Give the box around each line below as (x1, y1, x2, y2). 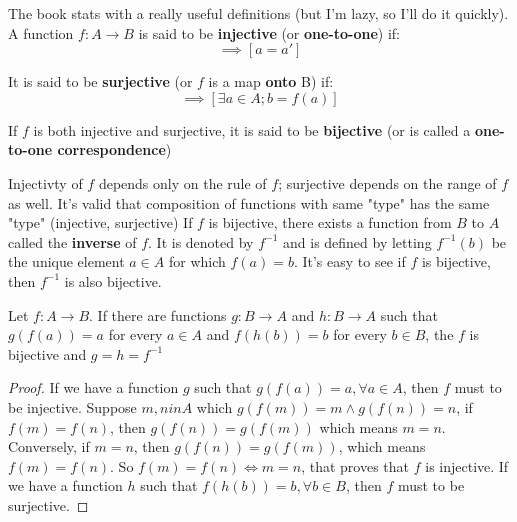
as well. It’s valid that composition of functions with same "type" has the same (8, 192, 490, 213)
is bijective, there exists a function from (208, 212, 452, 233)
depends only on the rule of (98, 172, 267, 193)
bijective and (8, 343, 87, 364)
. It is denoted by (148, 231, 254, 252)
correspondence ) (57, 139, 172, 160)
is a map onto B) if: (208, 71, 334, 92)
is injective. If (425, 455, 509, 476)
